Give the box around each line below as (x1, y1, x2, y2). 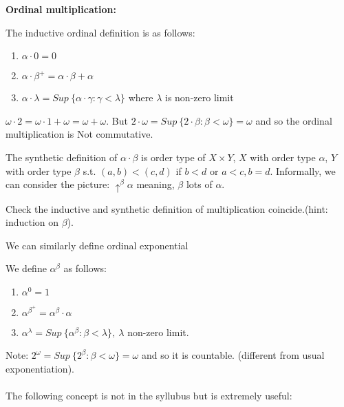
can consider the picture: (6, 177, 110, 191)
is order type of (141, 149, 206, 164)
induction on (6, 215, 59, 229)
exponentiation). (6, 361, 74, 375)
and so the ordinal (255, 113, 332, 127)
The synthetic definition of (6, 149, 118, 164)
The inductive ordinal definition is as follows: (6, 25, 195, 39)
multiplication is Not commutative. (6, 127, 153, 141)
